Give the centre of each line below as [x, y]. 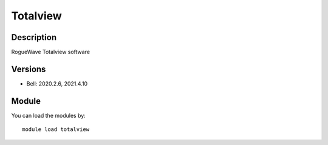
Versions [29, 69]
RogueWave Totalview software [51, 52]
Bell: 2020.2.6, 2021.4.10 [57, 83]
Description [34, 37]
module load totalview [56, 130]
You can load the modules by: [49, 115]
